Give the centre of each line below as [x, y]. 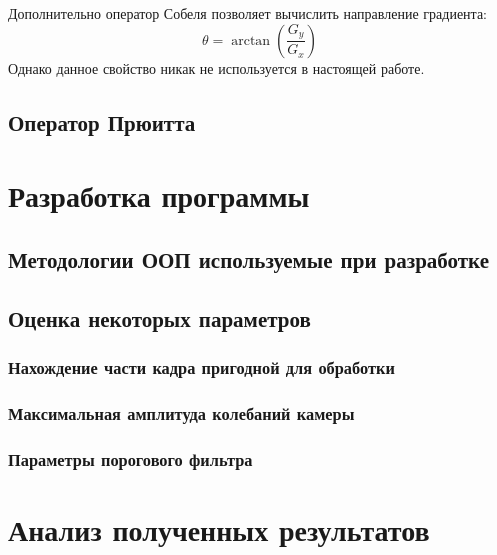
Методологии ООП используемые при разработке [248, 258]
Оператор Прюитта [102, 121]
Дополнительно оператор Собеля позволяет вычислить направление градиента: [247, 13]
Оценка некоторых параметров [159, 317]
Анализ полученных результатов [219, 528]
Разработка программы [159, 195]
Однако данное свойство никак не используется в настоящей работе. [216, 67]
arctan [251, 40]
